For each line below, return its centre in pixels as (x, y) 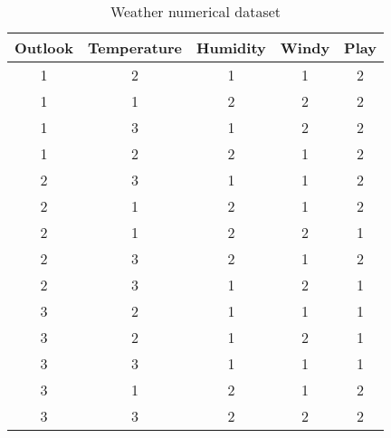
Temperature (135, 48)
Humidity (231, 48)
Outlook (44, 48)
